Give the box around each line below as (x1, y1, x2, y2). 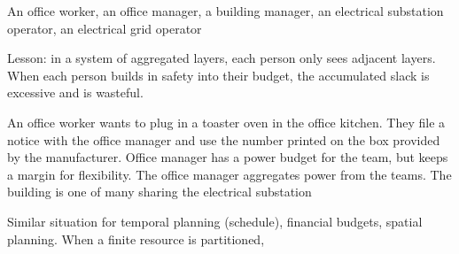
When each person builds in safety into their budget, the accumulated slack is (7, 65, 430, 84)
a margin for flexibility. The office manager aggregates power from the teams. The (7, 165, 452, 183)
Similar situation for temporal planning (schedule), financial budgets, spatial (7, 212, 423, 230)
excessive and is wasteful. (7, 83, 144, 102)
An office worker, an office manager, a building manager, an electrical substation (7, 2, 444, 19)
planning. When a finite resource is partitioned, (7, 229, 265, 248)
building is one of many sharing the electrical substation (7, 182, 312, 201)
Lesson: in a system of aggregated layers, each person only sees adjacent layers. (7, 49, 436, 67)
